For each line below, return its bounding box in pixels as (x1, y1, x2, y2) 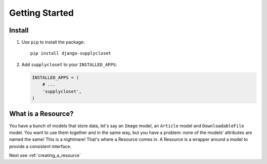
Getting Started (9, 7, 74, 18)
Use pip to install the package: (21, 39, 85, 45)
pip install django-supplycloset (30, 51, 111, 56)
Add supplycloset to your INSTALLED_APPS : (21, 62, 117, 67)
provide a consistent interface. (9, 143, 72, 149)
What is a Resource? (9, 110, 74, 118)
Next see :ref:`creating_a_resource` (9, 153, 81, 159)
